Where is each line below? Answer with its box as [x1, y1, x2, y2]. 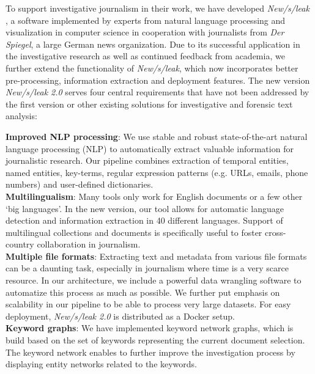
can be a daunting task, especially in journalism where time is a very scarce [6, 262, 289, 274]
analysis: [6, 109, 37, 122]
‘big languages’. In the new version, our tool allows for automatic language [6, 202, 284, 215]
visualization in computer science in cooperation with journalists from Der [6, 26, 284, 38]
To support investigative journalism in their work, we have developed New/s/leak [6, 2, 309, 14]
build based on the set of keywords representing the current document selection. [6, 334, 305, 346]
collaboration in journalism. [37, 238, 141, 251]
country [6, 238, 34, 251]
